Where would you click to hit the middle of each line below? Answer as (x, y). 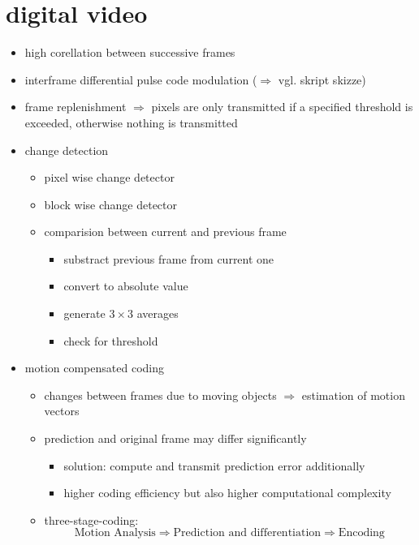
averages (158, 313)
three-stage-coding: (91, 519)
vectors (62, 411)
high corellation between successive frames (130, 52)
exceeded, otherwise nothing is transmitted (131, 122)
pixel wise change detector (109, 177)
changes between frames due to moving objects (160, 395)
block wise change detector (111, 204)
